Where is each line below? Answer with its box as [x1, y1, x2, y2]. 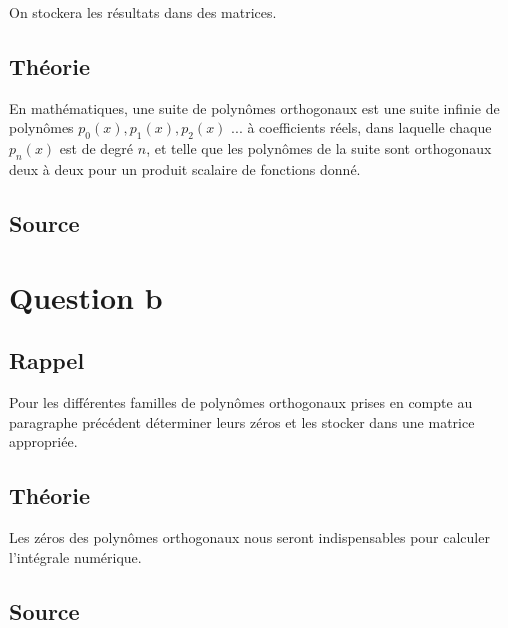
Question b [9, 276, 163, 317]
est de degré [59, 138, 134, 159]
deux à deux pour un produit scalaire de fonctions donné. [9, 158, 361, 179]
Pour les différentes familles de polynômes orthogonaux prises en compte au [9, 391, 473, 412]
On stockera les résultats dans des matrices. [9, 2, 277, 22]
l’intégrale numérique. [9, 546, 142, 567]
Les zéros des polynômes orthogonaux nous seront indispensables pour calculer [9, 526, 490, 547]
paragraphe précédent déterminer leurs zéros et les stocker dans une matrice [9, 411, 475, 432]
